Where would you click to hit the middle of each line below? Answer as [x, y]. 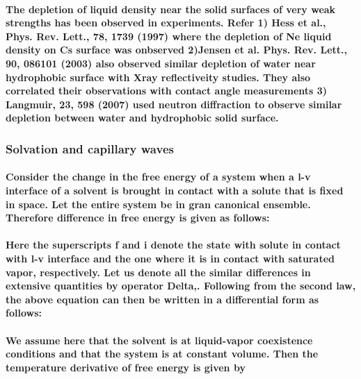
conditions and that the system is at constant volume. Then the [162, 354]
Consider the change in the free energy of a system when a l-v [158, 177]
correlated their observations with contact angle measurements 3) [167, 91]
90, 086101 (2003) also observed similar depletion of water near [161, 63]
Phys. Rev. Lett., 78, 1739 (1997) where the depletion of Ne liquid [169, 36]
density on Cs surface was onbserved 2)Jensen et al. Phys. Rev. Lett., [176, 50]
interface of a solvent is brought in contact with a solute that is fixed [175, 190]
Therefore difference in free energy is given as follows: [138, 218]
